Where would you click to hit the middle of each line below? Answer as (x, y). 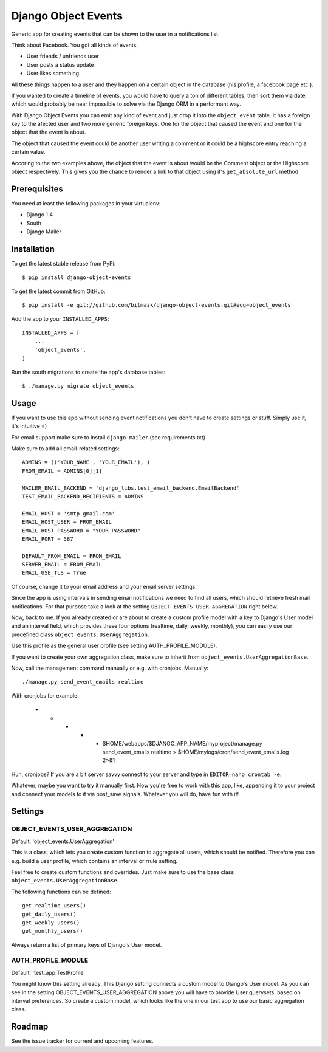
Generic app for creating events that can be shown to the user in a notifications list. (115, 34)
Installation (33, 249)
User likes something (53, 74)
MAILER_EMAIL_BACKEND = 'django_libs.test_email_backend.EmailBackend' (131, 488)
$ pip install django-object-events (77, 277)
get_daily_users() (50, 914)
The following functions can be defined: (61, 892)
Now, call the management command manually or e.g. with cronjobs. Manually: (110, 668)
